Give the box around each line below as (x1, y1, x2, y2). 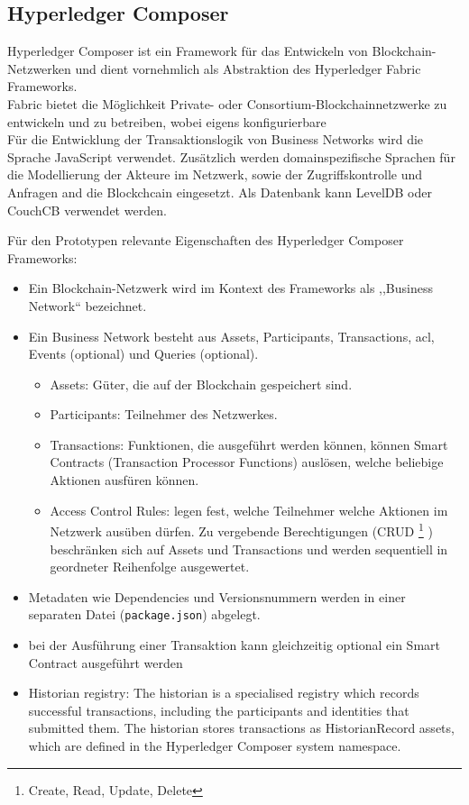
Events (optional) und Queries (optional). (28, 344, 259, 363)
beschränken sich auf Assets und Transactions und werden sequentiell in (50, 539, 448, 558)
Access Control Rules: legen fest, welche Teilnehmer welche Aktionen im (50, 500, 448, 519)
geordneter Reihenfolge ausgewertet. (50, 557, 250, 576)
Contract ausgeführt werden (28, 653, 183, 672)
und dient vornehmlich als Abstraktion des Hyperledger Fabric (75, 59, 421, 78)
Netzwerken (7, 59, 71, 78)
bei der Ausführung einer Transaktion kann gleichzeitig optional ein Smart (28, 635, 440, 654)
